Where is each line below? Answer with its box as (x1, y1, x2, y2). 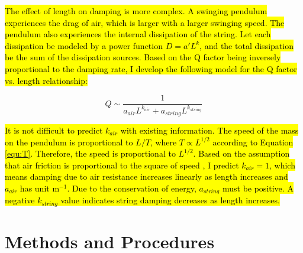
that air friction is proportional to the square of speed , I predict (5, 158, 239, 171)
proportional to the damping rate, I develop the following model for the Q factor (5, 62, 297, 74)
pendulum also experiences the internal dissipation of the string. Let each (5, 28, 271, 40)
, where (150, 135, 177, 148)
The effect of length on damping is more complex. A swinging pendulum (5, 5, 267, 17)
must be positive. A (222, 181, 294, 194)
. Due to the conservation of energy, (67, 181, 196, 194)
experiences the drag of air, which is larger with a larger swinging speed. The (5, 16, 285, 28)
